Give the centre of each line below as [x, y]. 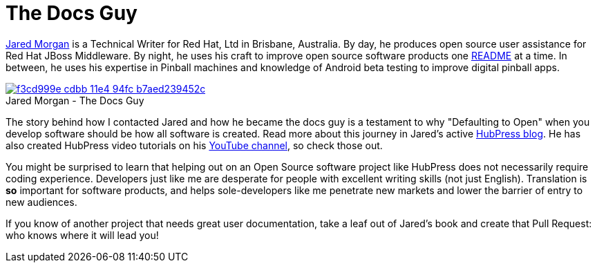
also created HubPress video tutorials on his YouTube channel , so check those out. [194, 145]
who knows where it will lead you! [82, 235]
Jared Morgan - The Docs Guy [75, 100]
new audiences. [41, 202]
